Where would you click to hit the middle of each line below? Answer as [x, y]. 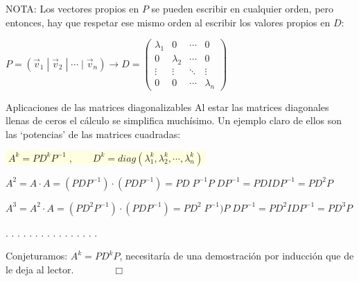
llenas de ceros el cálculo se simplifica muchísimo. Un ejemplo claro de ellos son [174, 120]
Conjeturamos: [37, 256]
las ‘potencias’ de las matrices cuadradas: [93, 134]
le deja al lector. [40, 269]
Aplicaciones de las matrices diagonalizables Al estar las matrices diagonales [167, 107]
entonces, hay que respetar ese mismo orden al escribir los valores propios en [168, 22]
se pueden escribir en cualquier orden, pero [243, 8]
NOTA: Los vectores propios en [72, 8]
